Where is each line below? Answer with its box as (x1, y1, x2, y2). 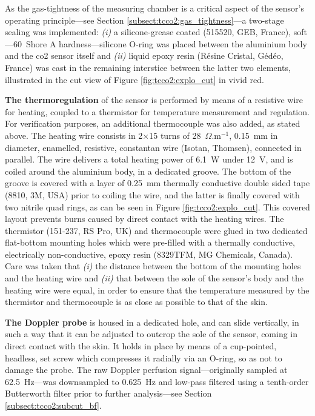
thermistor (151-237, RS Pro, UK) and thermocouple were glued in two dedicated (5, 224, 308, 237)
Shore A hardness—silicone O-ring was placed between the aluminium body (25, 37, 307, 50)
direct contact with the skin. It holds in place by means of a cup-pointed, (5, 340, 277, 352)
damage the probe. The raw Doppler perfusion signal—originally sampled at (5, 363, 288, 376)
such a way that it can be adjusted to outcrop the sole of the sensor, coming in (5, 327, 298, 340)
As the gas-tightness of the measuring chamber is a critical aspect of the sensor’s (5, 2, 304, 14)
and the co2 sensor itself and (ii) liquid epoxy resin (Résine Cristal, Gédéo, (5, 49, 283, 62)
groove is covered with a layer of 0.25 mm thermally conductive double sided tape (5, 176, 310, 189)
